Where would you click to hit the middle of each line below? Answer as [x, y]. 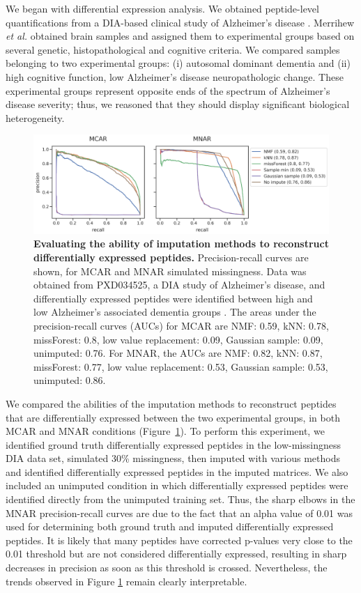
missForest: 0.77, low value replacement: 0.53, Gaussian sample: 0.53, [181, 366]
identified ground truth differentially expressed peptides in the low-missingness [173, 444]
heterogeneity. [35, 117]
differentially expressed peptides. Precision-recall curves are [171, 257]
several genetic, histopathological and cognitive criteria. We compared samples [173, 49]
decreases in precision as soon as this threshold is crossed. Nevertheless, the [167, 568]
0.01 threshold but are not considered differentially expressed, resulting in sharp [176, 554]
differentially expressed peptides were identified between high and [173, 298]
